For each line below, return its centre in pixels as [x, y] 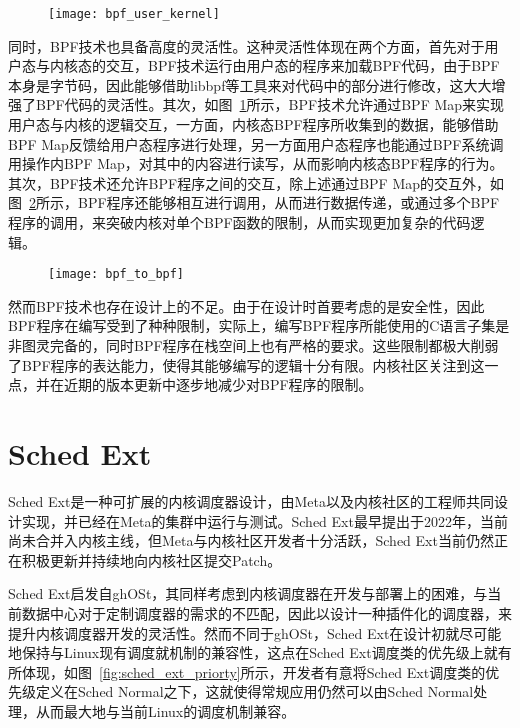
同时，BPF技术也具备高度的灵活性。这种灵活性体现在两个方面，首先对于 [246, 45]
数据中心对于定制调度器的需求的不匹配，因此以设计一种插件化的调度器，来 [266, 612]
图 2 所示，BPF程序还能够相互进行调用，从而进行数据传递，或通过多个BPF [254, 202]
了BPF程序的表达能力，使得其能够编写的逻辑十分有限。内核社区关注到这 [246, 364]
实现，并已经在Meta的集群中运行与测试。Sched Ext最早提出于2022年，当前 [264, 520]
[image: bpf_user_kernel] [134, 14]
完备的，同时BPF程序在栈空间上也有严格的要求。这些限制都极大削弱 [274, 345]
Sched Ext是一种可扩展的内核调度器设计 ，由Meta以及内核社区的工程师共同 [251, 500]
